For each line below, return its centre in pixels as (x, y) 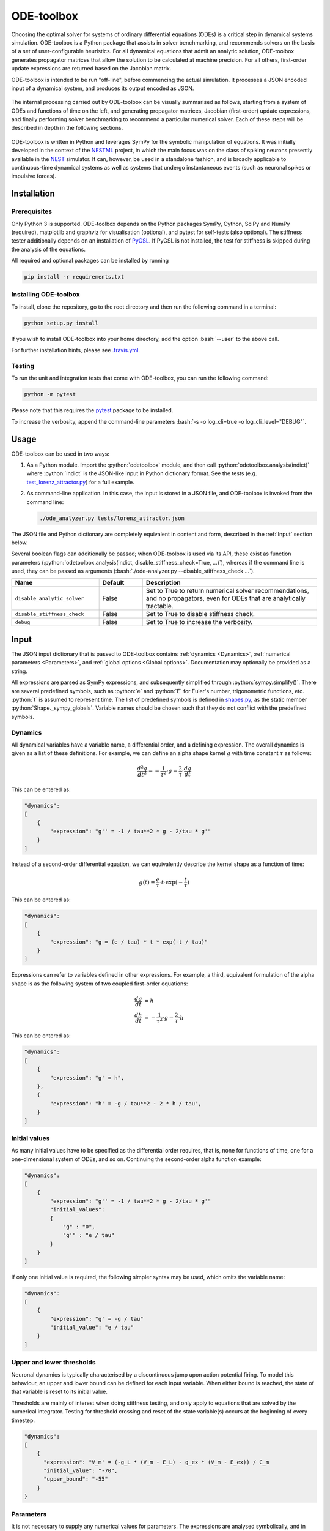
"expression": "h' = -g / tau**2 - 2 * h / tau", (126, 1103)
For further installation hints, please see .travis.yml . (76, 350)
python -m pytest (50, 394)
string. (19, 671)
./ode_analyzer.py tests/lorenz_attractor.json (112, 518)
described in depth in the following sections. (67, 128)
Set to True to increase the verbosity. (199, 622)
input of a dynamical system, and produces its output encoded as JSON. (103, 88)
